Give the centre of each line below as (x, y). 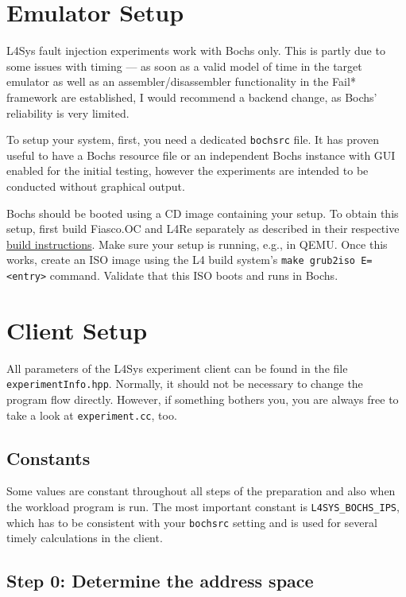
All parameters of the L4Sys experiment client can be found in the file (177, 368)
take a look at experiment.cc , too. (92, 415)
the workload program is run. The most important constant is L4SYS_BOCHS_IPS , (203, 507)
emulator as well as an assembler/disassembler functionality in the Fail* (181, 81)
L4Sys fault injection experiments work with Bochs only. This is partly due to (196, 50)
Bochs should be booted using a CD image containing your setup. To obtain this (203, 213)
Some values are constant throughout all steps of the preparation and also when (201, 491)
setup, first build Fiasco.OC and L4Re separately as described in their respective (203, 229)
